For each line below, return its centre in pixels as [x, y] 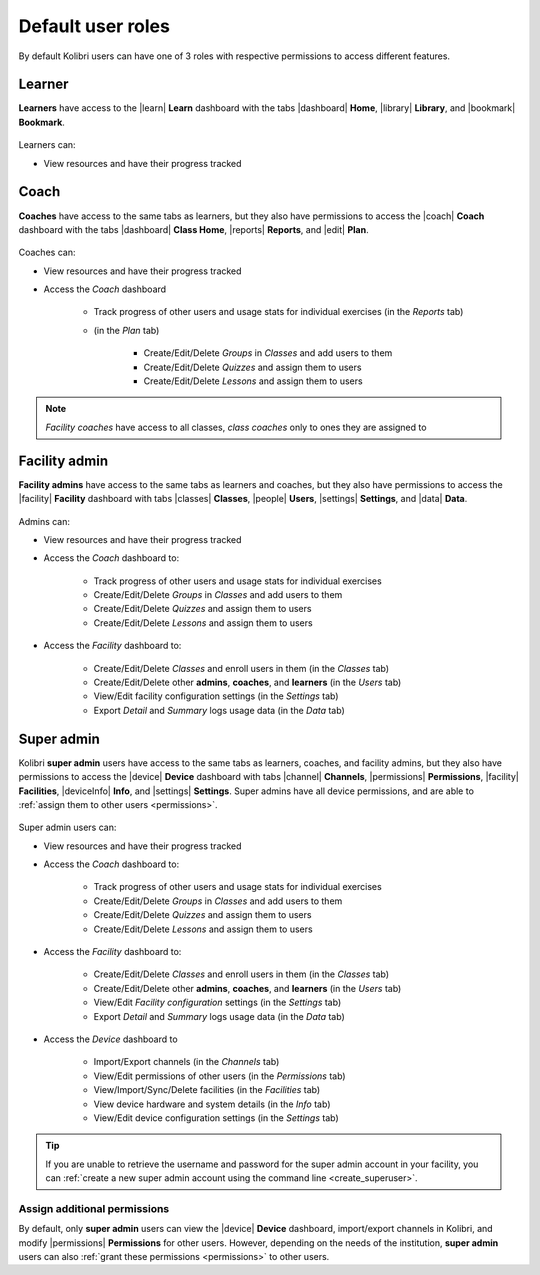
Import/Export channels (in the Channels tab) [186, 1062]
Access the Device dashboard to [111, 1039]
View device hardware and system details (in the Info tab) [212, 1104]
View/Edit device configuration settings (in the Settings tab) [216, 1117]
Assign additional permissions [94, 1208]
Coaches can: [47, 252]
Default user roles [94, 26]
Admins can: [44, 521]
